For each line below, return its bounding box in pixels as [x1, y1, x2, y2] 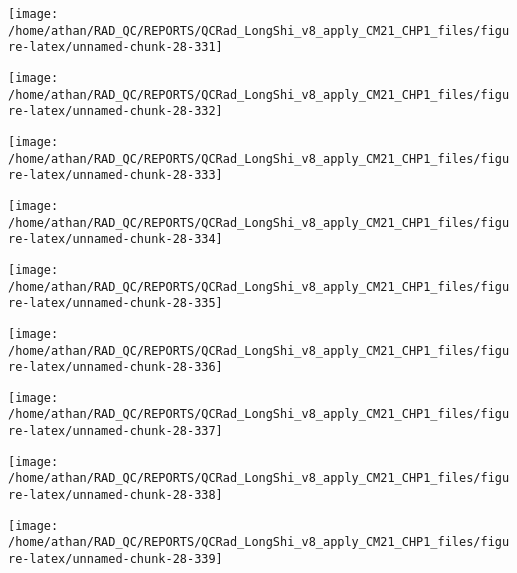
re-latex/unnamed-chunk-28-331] [8, 40, 223, 55]
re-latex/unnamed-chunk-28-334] [8, 232, 223, 247]
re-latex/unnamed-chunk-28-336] [8, 360, 223, 375]
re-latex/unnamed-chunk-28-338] [8, 488, 223, 503]
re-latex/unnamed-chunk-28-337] [8, 424, 223, 439]
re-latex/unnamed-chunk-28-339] [8, 552, 223, 567]
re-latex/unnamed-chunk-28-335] [8, 296, 223, 311]
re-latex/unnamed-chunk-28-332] [8, 104, 223, 119]
